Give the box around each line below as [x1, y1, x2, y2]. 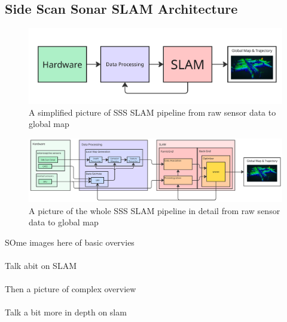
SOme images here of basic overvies [5, 236, 135, 248]
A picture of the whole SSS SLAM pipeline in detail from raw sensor [29, 204, 280, 216]
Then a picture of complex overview [5, 283, 136, 295]
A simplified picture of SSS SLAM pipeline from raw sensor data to [29, 106, 276, 118]
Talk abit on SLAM [5, 259, 77, 271]
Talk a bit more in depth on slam [5, 306, 127, 318]
